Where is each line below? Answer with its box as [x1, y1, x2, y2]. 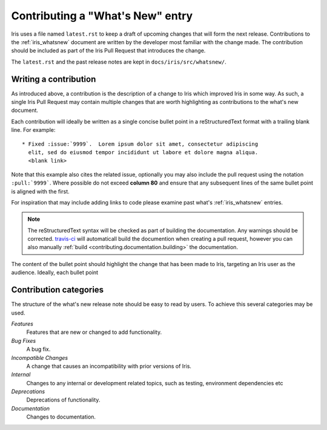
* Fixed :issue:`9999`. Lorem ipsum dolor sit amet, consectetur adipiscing [22, 140, 259, 148]
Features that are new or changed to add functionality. [26, 328, 162, 336]
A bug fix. [26, 345, 51, 353]
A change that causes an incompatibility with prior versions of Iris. [26, 362, 192, 370]
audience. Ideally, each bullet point [11, 269, 99, 276]
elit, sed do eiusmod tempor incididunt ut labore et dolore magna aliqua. [28, 149, 259, 155]
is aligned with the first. [11, 187, 70, 195]
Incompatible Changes [11, 354, 68, 361]
